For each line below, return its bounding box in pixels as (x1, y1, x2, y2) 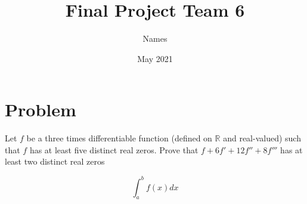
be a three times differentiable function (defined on (26, 132, 212, 144)
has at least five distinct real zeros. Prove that (29, 143, 199, 156)
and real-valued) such (223, 132, 301, 144)
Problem (5, 97, 76, 122)
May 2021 (137, 52, 173, 64)
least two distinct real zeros (5, 155, 105, 168)
